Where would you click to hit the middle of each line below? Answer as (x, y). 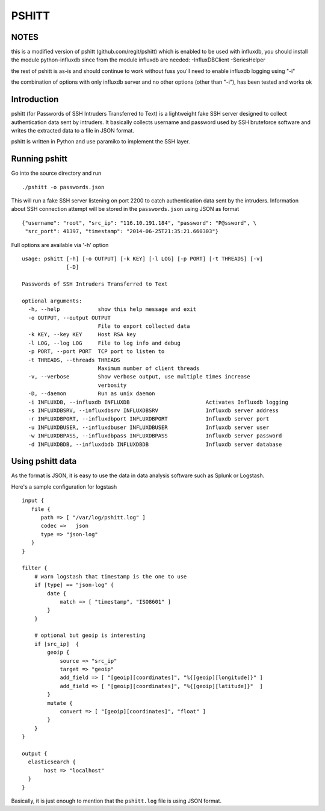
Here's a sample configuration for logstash (64, 487)
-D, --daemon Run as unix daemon (92, 394)
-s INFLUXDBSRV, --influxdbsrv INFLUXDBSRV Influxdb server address (153, 410)
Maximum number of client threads (149, 368)
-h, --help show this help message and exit (112, 309)
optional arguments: (52, 301)
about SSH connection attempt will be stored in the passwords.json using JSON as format (125, 209)
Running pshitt (39, 159)
